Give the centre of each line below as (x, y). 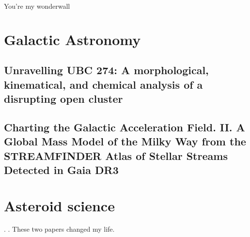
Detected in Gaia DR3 (61, 170)
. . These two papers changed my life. (59, 229)
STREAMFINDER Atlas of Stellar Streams (116, 155)
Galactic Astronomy (72, 39)
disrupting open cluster (63, 99)
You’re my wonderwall (37, 6)
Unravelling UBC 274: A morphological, (106, 70)
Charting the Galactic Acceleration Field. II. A (125, 127)
